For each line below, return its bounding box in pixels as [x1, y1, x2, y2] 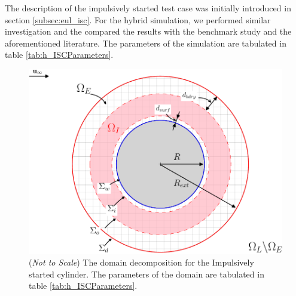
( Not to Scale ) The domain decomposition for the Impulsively [29, 256, 254, 269]
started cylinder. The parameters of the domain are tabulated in [29, 267, 264, 280]
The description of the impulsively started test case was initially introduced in [5, 2, 291, 14]
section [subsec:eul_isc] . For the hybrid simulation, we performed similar [5, 13, 271, 26]
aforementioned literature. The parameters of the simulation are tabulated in [5, 36, 286, 49]
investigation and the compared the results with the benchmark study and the [5, 25, 292, 38]
